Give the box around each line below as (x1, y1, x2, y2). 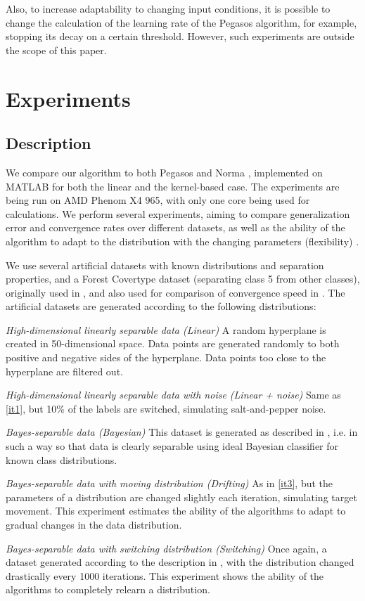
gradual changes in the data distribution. (6, 517, 182, 532)
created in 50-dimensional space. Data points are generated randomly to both (6, 336, 340, 351)
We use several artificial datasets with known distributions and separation (6, 257, 324, 272)
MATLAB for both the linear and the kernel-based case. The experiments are (6, 179, 340, 193)
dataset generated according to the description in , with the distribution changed (6, 555, 354, 569)
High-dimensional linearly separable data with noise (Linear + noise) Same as (6, 387, 341, 402)
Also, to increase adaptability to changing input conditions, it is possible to (6, 1, 331, 15)
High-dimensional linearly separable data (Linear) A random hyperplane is (6, 322, 326, 337)
